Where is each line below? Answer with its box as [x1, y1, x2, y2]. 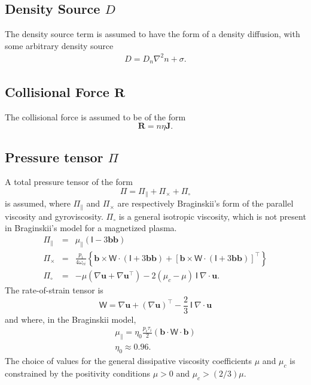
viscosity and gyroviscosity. [5, 210, 103, 222]
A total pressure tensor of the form [5, 175, 133, 188]
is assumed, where [5, 197, 71, 210]
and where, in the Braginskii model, [5, 313, 136, 325]
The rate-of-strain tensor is [5, 283, 103, 296]
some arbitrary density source [5, 39, 114, 51]
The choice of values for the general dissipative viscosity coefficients [5, 354, 252, 367]
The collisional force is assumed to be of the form [5, 110, 186, 123]
